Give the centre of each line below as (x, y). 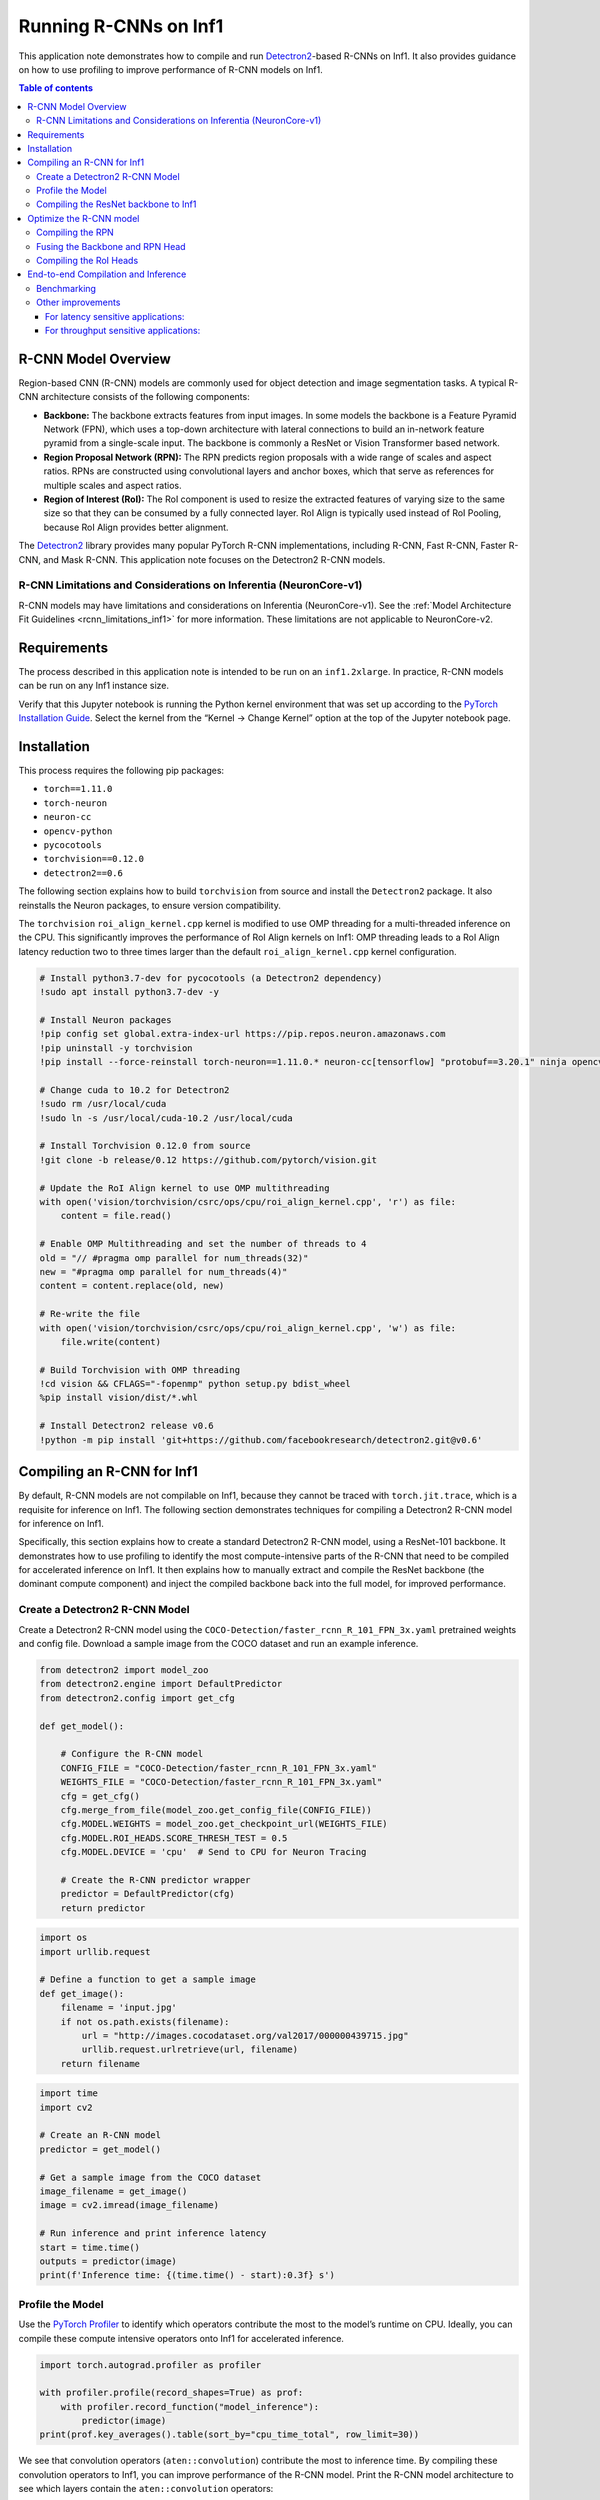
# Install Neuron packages (105, 1019)
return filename (100, 2063)
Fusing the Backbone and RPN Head (111, 246)
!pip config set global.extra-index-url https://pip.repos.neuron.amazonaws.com (242, 1034)
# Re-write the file (89, 1314)
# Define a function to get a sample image (148, 1979)
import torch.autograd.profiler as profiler (150, 2364)
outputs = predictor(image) (108, 2261)
